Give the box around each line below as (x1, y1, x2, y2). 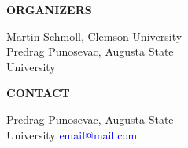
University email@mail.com (6, 126, 138, 143)
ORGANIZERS (6, 2, 92, 17)
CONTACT (6, 85, 70, 101)
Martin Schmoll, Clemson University (6, 27, 182, 44)
